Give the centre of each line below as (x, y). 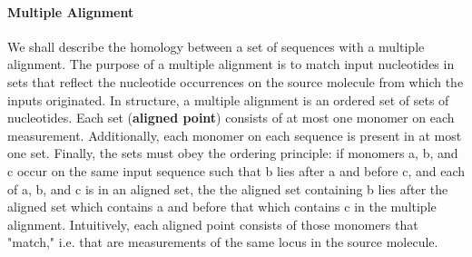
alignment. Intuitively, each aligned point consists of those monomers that (213, 224)
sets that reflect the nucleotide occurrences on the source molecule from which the (236, 81)
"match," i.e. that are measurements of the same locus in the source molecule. (223, 242)
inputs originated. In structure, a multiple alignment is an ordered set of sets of (228, 99)
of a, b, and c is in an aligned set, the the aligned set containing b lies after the (228, 188)
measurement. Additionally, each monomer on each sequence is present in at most (235, 135)
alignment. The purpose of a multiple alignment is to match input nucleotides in (231, 64)
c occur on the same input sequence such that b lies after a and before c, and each (236, 170)
